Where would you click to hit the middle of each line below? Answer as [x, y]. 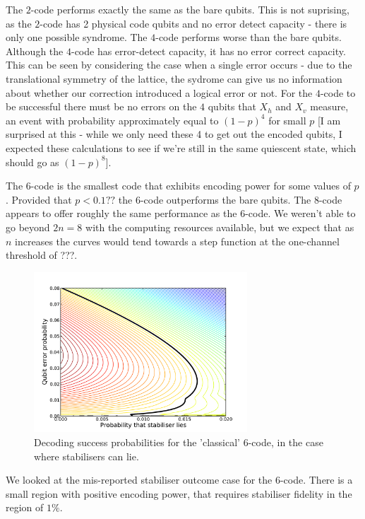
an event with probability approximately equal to [112, 120]
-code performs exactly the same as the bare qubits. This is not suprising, [190, 9]
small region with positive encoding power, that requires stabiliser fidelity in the [179, 493]
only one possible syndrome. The [77, 37]
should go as [32, 162]
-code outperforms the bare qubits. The [226, 199]
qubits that [232, 106]
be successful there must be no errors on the [101, 106]
